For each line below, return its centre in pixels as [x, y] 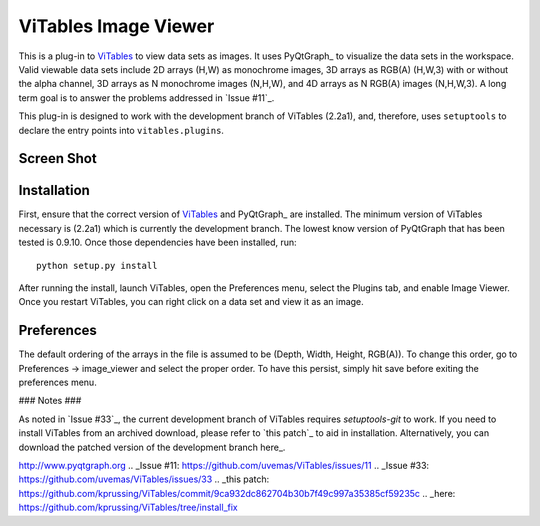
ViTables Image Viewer [116, 26]
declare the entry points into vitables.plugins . [121, 130]
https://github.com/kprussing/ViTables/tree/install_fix [128, 507]
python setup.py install [97, 265]
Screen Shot [57, 158]
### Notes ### [50, 401]
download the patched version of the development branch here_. [152, 447]
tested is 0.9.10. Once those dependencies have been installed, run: [157, 242]
